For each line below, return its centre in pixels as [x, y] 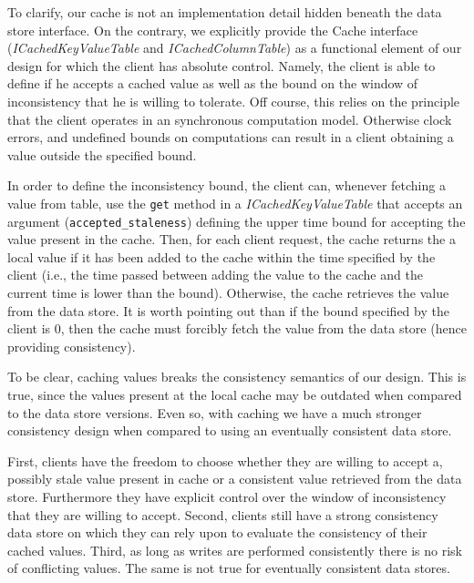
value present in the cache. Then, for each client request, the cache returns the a [232, 239]
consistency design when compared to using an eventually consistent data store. [230, 430]
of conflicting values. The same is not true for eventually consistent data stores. [229, 568]
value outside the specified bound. [102, 154]
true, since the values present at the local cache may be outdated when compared [235, 394]
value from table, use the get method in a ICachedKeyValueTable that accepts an [235, 203]
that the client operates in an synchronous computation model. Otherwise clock [230, 119]
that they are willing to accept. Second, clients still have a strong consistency [223, 514]
